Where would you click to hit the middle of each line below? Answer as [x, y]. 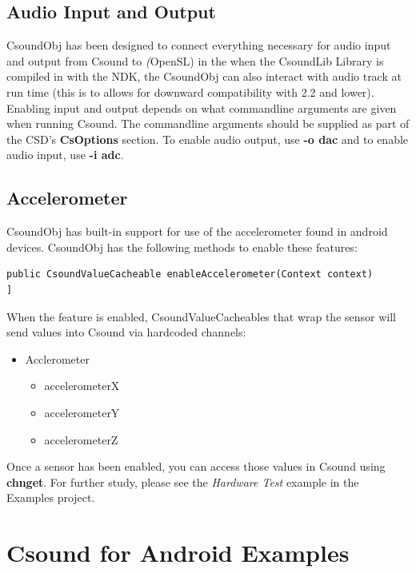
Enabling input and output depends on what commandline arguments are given [202, 107]
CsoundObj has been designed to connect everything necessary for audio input [199, 45]
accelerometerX [82, 386]
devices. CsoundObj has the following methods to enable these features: [182, 247]
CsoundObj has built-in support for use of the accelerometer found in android [197, 231]
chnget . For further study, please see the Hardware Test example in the [183, 481]
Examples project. [51, 497]
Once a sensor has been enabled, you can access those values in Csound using [196, 466]
